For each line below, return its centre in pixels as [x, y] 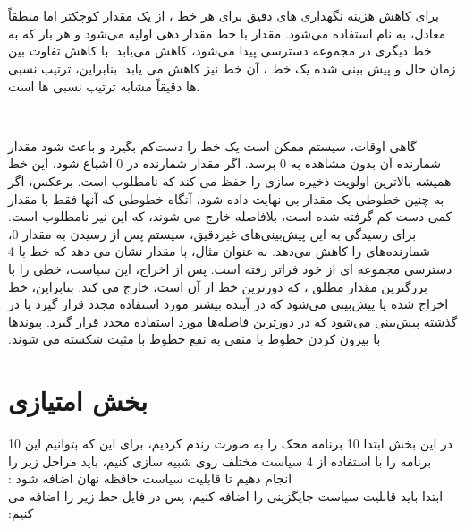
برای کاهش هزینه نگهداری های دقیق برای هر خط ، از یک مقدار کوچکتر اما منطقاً [224, 16]
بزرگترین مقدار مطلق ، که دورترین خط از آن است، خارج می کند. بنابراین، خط [218, 286]
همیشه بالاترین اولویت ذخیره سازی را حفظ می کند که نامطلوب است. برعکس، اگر [230, 180]
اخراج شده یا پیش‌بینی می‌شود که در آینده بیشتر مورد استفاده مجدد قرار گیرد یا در [228, 304]
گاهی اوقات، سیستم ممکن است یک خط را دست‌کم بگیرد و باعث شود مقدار [212, 145]
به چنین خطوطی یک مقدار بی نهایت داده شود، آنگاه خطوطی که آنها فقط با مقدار [226, 198]
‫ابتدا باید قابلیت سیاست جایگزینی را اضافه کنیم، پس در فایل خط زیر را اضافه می [226, 495]
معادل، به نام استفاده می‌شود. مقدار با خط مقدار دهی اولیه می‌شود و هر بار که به [227, 33]
